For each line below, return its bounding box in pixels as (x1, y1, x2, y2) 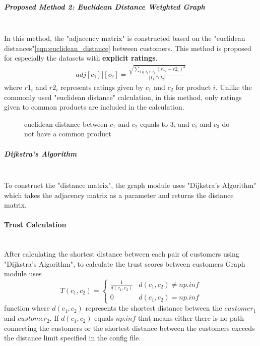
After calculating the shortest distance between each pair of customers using (4, 249, 239, 259)
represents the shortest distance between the (85, 303, 222, 313)
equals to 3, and (140, 118, 189, 129)
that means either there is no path (138, 313, 244, 323)
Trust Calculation (4, 219, 67, 230)
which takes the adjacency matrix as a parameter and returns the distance (4, 189, 234, 200)
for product (175, 81, 211, 92)
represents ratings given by (60, 81, 144, 92)
